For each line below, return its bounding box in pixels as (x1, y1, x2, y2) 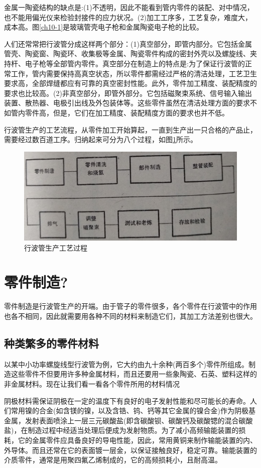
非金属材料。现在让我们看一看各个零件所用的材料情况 (4, 378, 180, 389)
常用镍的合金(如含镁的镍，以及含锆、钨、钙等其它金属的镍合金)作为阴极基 (11, 405, 255, 416)
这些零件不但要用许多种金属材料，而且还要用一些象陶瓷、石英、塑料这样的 (11, 369, 257, 379)
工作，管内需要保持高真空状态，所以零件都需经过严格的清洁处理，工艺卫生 (11, 68, 257, 78)
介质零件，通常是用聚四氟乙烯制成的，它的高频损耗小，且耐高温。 (4, 454, 222, 465)
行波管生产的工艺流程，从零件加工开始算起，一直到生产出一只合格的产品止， (4, 124, 257, 135)
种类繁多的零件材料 (4, 335, 99, 350)
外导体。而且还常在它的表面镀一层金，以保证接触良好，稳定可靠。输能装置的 (4, 444, 257, 455)
